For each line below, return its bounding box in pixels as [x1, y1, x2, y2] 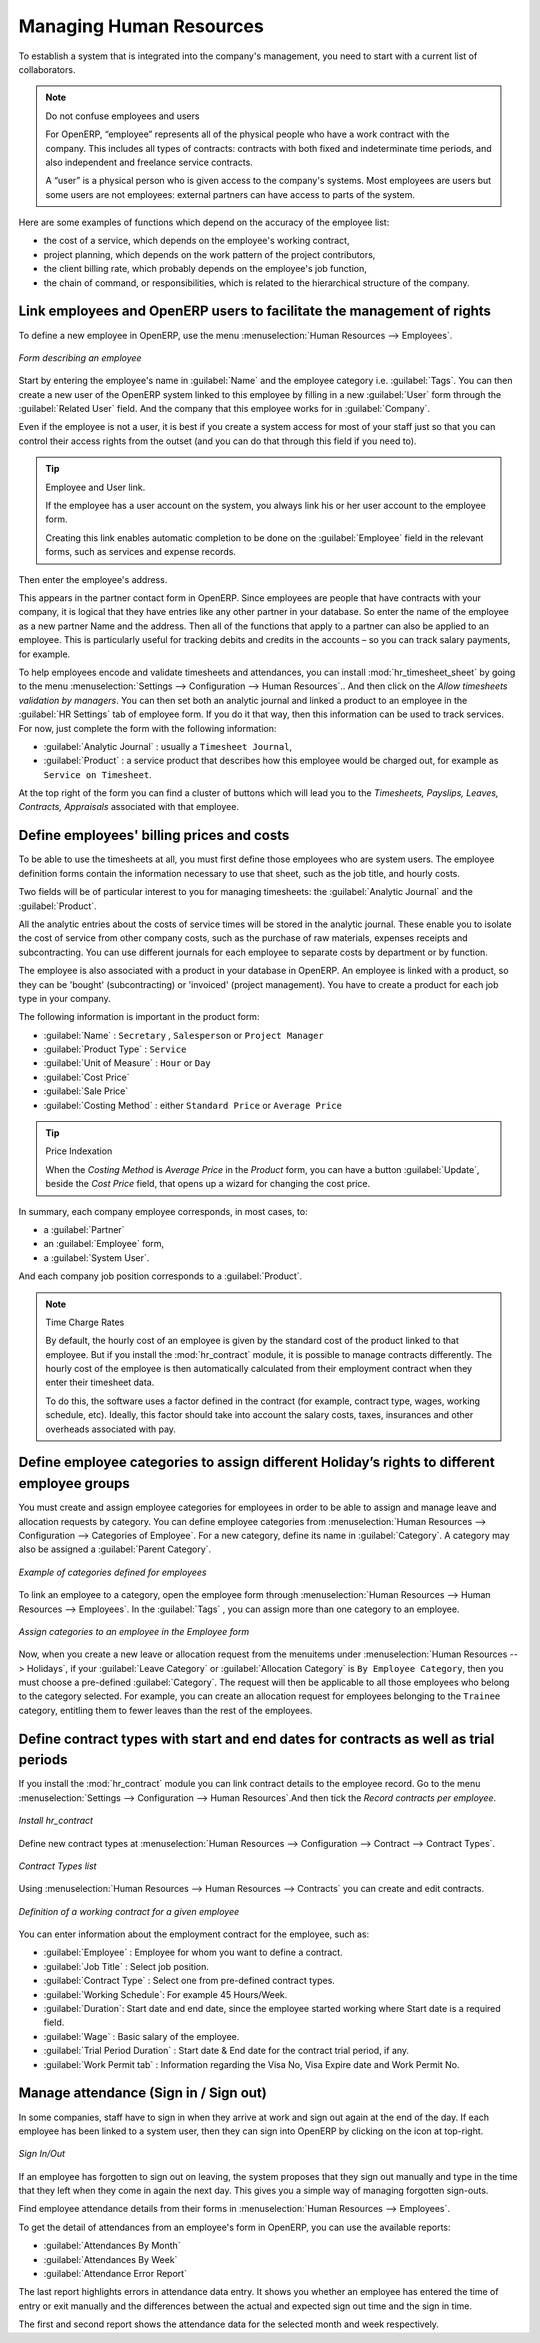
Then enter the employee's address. [18, 573, 168, 585]
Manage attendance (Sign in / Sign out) [18, 2085, 267, 2102]
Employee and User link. [45, 481, 146, 493]
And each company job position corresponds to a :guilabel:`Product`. [18, 1270, 303, 1282]
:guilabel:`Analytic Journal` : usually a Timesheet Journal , [43, 740, 293, 752]
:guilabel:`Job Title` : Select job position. [43, 1960, 210, 1972]
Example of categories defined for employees [18, 1566, 207, 1578]
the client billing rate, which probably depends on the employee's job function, [43, 263, 367, 275]
